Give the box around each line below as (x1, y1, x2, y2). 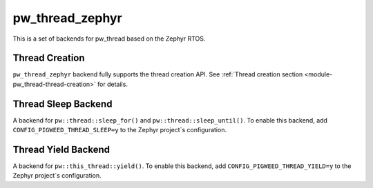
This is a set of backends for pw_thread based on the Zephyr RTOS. (12, 34, 206, 43)
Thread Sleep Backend (12, 98, 113, 109)
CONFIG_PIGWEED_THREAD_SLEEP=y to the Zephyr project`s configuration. (12, 126, 227, 134)
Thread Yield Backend (12, 143, 111, 155)
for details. (97, 80, 128, 88)
